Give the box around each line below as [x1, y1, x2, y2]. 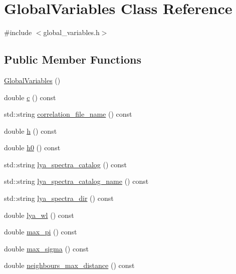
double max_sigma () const [4, 243, 89, 253]
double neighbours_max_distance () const [4, 260, 135, 270]
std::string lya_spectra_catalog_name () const [4, 176, 149, 186]
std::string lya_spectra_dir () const [4, 193, 114, 203]
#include [4, 27, 32, 38]
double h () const [4, 125, 57, 136]
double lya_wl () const [4, 209, 74, 220]
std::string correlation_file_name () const [4, 109, 132, 119]
